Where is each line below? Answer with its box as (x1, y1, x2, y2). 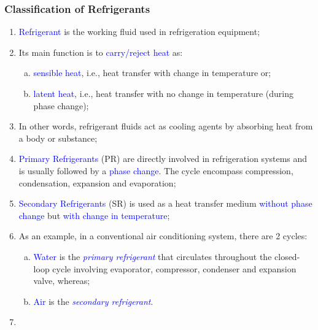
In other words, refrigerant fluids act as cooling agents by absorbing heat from (18, 120, 313, 132)
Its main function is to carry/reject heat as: (18, 45, 183, 58)
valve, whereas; (33, 274, 90, 287)
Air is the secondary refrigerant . (33, 294, 153, 307)
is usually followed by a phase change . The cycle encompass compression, (18, 164, 293, 177)
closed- (274, 250, 300, 263)
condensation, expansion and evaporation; (18, 176, 176, 189)
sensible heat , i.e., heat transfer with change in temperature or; (33, 66, 271, 79)
